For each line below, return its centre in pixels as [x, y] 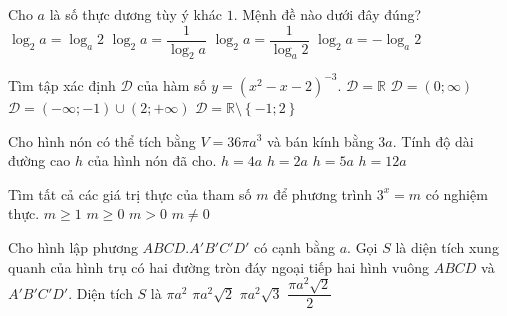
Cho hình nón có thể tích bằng [102, 140]
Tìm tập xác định [62, 84]
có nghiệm [456, 193]
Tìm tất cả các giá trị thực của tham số [130, 193]
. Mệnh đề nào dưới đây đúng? [327, 14]
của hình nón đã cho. [152, 160]
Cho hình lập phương [73, 246]
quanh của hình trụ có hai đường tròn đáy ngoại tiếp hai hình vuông [218, 266]
